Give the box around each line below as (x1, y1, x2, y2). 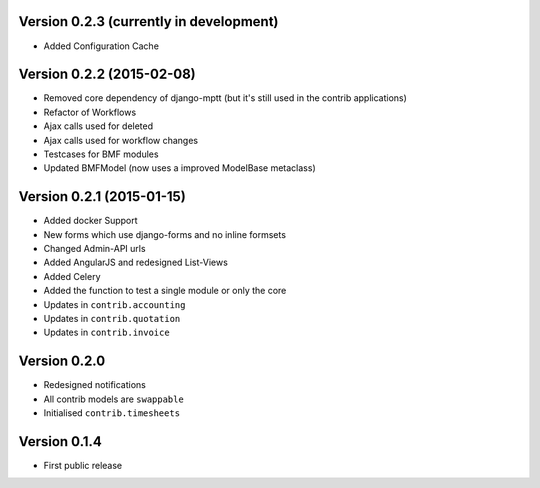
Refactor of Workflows (43, 106, 137, 118)
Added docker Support (43, 215, 139, 227)
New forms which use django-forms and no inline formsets (43, 228, 287, 240)
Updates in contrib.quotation (43, 313, 181, 325)
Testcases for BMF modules (43, 148, 159, 160)
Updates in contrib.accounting (43, 298, 186, 310)
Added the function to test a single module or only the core (43, 285, 287, 297)
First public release (43, 460, 123, 471)
